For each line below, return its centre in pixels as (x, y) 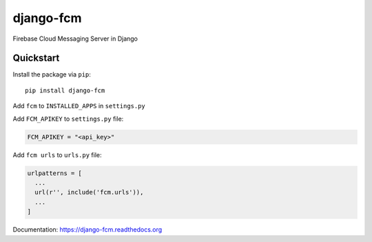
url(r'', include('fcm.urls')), (89, 192)
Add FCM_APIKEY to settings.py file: (68, 119)
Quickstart (36, 58)
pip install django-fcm (65, 90)
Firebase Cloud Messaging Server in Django (75, 39)
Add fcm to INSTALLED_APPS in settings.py (79, 106)
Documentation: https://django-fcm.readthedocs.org (87, 230)
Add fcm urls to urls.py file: (58, 154)
